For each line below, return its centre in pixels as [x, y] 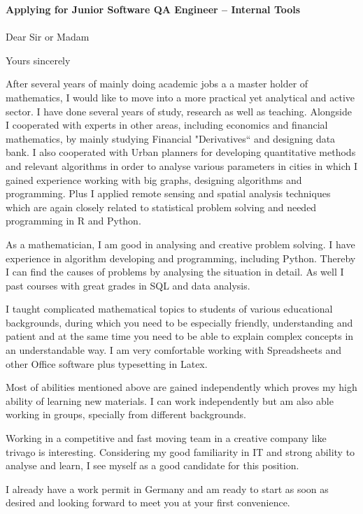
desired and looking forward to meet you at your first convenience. [148, 502]
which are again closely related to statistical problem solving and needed [161, 207]
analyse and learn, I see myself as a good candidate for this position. [152, 465]
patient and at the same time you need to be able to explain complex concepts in [180, 336]
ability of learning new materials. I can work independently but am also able [170, 400]
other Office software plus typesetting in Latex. [107, 363]
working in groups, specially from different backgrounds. [126, 414]
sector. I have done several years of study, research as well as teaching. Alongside [179, 111]
